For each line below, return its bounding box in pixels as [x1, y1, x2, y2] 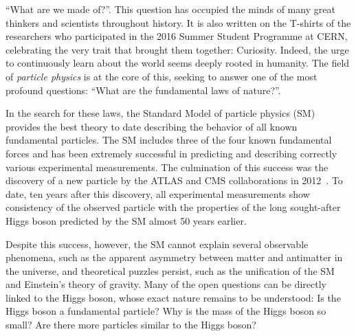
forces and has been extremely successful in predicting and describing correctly [5, 146, 337, 160]
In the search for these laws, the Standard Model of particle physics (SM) [5, 106, 315, 120]
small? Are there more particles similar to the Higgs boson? [5, 317, 256, 332]
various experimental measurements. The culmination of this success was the [5, 159, 329, 174]
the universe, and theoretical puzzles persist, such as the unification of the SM [5, 263, 335, 278]
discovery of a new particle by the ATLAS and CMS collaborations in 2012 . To [5, 173, 343, 188]
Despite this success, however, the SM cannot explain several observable [5, 236, 309, 251]
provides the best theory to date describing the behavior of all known [5, 119, 298, 133]
